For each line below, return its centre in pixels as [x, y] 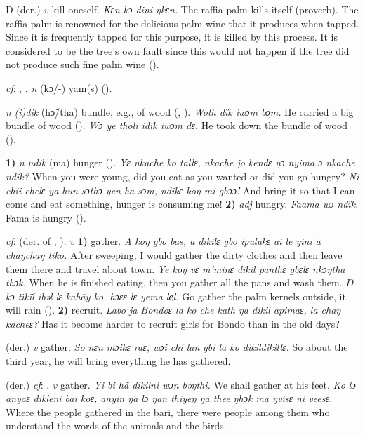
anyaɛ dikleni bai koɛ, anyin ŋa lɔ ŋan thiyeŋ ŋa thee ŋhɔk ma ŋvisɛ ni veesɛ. [169, 398]
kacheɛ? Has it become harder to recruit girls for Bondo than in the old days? [173, 323]
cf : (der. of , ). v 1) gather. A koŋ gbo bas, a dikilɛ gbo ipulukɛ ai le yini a [163, 241]
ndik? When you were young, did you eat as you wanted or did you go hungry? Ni [182, 176]
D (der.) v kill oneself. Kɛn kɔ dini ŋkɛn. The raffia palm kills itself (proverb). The [182, 9]
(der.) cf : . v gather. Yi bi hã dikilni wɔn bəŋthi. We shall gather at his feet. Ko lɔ [181, 384]
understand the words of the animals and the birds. [116, 426]
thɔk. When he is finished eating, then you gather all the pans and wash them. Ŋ [179, 282]
